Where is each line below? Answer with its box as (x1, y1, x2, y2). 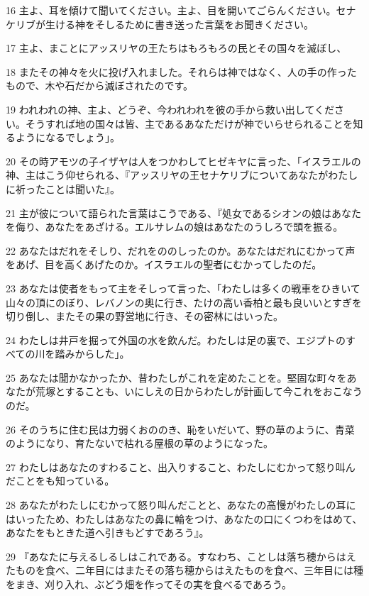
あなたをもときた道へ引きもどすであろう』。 (6, 525, 209, 540)
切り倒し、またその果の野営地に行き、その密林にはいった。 (6, 309, 284, 324)
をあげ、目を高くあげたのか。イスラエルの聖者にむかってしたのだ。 (6, 257, 322, 272)
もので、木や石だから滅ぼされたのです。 (6, 78, 194, 93)
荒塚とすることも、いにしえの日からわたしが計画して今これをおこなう (35, 384, 363, 399)
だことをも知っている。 (6, 473, 115, 488)
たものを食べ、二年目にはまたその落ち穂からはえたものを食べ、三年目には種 (6, 563, 363, 578)
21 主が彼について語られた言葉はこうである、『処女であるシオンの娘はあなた (6, 205, 361, 220)
